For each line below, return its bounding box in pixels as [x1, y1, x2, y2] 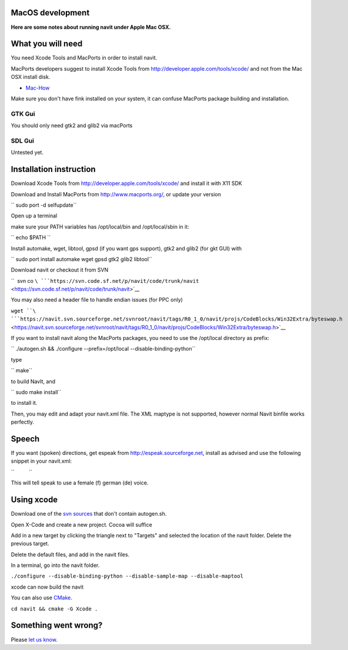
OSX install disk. [11, 74, 51, 81]
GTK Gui [11, 110, 35, 118]
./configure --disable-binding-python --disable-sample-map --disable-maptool [11, 573, 244, 580]
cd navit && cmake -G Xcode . [11, 605, 98, 612]
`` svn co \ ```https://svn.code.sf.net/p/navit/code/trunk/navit [11, 277, 199, 284]
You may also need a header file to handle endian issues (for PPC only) [11, 296, 183, 303]
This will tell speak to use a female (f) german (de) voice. [11, 479, 149, 486]
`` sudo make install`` [11, 388, 62, 395]
